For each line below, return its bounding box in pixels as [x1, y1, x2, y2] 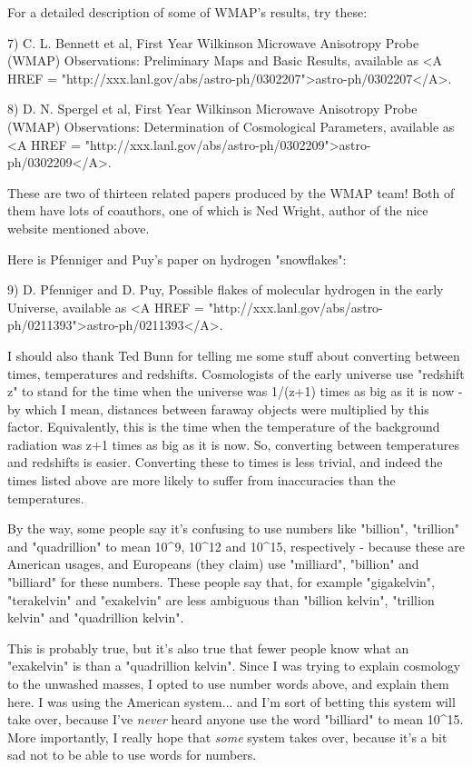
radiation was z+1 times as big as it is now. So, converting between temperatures [7, 434, 459, 453]
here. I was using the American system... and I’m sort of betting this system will [7, 692, 456, 711]
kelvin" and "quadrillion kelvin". [7, 608, 184, 627]
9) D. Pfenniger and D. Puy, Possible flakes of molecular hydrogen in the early [7, 280, 444, 299]
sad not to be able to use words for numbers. [7, 745, 257, 764]
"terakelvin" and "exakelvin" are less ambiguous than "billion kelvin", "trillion [7, 590, 435, 609]
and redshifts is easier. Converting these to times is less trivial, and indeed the [7, 453, 443, 472]
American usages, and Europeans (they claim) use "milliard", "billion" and [7, 554, 419, 573]
